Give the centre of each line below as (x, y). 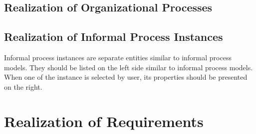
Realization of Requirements (104, 121)
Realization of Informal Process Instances (114, 37)
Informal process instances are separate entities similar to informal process (118, 57)
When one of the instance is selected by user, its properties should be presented (126, 77)
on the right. (23, 86)
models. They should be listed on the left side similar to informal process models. (128, 67)
